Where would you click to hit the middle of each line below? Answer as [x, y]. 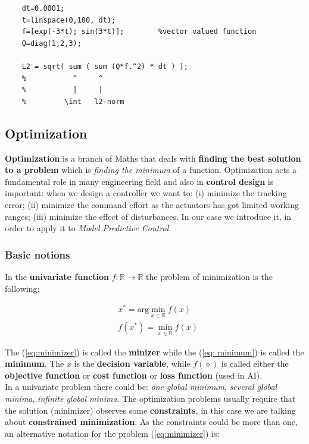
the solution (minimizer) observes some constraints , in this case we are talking [150, 410]
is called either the [255, 363]
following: [22, 288]
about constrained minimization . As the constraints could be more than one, [151, 422]
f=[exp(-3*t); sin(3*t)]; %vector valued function [139, 32]
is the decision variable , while [132, 363]
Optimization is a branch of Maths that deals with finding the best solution [153, 158]
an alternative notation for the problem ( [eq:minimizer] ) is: [112, 433]
